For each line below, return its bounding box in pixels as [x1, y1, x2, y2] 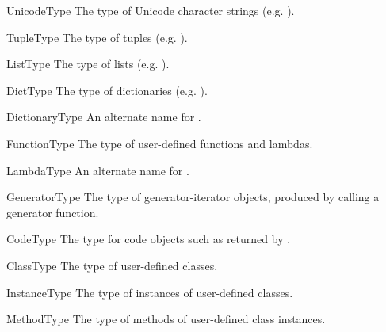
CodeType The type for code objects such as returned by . [6, 231, 291, 247]
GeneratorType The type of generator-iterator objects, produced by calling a [6, 189, 380, 205]
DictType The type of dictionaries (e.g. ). [6, 82, 208, 98]
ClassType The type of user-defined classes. [6, 257, 218, 273]
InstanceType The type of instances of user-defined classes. [6, 284, 293, 300]
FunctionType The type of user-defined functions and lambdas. [6, 135, 313, 151]
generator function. [6, 204, 99, 220]
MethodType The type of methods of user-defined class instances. [6, 311, 326, 327]
